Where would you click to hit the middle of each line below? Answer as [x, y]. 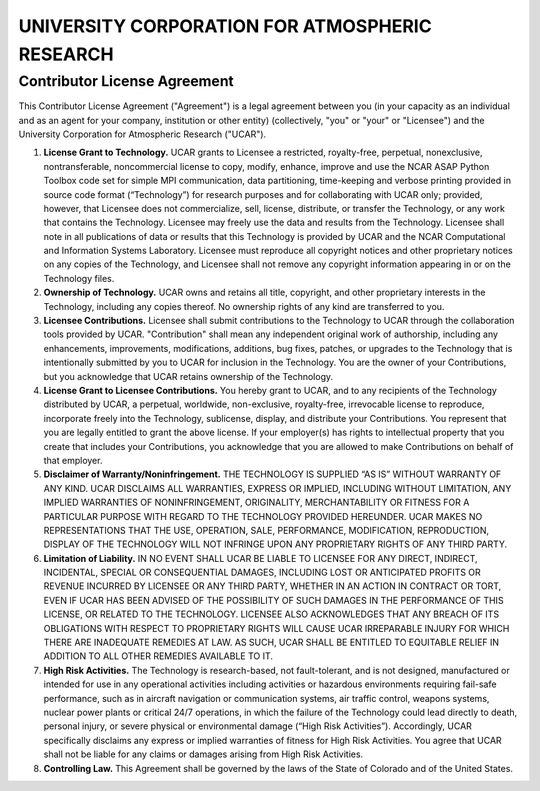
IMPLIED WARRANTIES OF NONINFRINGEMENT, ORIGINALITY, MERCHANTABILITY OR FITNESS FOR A [256, 502]
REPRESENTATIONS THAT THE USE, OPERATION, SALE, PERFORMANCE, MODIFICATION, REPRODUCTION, [266, 530]
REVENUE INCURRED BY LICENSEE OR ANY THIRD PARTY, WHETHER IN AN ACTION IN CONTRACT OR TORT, [272, 586]
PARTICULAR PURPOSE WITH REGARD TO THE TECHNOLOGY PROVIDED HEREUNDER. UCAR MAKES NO [263, 516]
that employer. [73, 460]
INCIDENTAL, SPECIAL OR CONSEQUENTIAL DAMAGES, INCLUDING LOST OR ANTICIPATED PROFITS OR [262, 572]
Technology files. [79, 278]
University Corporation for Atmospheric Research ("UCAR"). [142, 134]
